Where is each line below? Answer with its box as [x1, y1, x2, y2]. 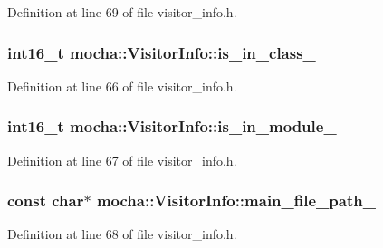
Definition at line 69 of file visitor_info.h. [7, 3, 237, 21]
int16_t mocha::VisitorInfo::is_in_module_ [7, 115, 337, 138]
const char [7, 189, 84, 212]
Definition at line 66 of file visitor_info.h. [7, 76, 237, 95]
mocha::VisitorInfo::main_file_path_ [96, 189, 376, 212]
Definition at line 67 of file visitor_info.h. [7, 150, 237, 169]
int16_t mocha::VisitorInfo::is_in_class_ [7, 41, 316, 63]
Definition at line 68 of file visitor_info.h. [7, 224, 237, 243]
